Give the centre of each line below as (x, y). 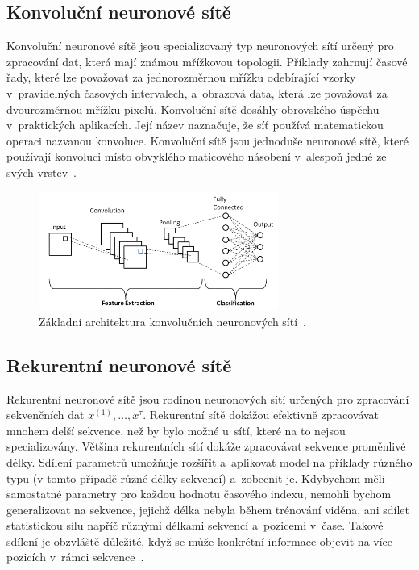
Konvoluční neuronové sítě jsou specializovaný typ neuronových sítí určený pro (200, 46)
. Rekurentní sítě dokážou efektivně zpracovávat (261, 415)
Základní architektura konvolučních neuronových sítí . (172, 321)
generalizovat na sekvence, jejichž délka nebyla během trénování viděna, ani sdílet (208, 509)
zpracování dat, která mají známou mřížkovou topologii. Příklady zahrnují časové (207, 61)
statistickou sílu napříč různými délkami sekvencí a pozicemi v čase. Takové (195, 525)
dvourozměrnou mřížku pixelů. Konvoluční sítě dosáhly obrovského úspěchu (193, 109)
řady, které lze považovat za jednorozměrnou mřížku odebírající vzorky (181, 77)
